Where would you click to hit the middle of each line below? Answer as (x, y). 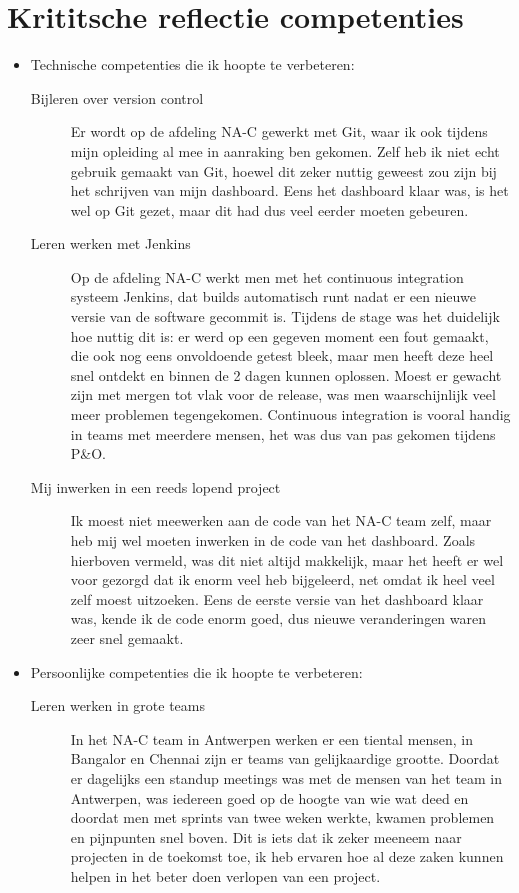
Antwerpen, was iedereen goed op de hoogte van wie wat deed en (269, 797)
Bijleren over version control (117, 97)
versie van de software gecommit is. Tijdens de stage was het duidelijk (285, 316)
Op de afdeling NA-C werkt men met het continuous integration (267, 276)
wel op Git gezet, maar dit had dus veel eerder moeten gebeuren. (269, 209)
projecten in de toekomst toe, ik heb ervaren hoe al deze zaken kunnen (287, 856)
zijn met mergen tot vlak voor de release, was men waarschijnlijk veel (283, 394)
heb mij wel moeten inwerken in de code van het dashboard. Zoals (273, 540)
